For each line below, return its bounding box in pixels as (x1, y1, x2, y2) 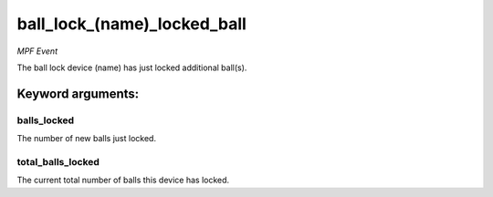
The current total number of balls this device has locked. (16, 174, 230, 186)
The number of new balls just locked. (16, 133, 157, 144)
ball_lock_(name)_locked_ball (16, 14, 246, 34)
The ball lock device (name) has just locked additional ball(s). (16, 62, 247, 73)
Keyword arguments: (16, 86, 140, 101)
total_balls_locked (16, 155, 100, 168)
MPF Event (16, 46, 58, 57)
